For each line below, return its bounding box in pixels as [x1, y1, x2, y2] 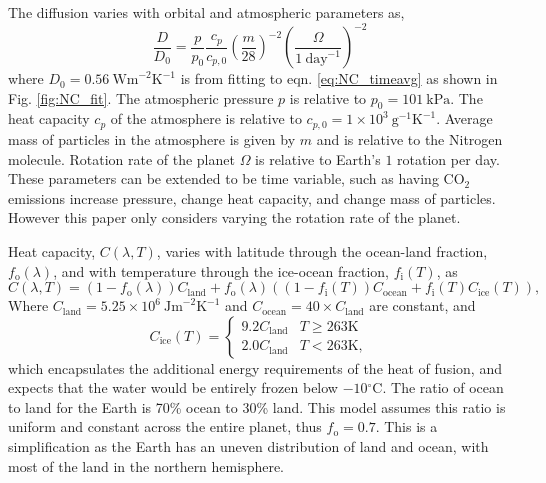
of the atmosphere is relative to [110, 108, 302, 129]
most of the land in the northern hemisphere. [8, 455, 285, 476]
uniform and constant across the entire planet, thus [8, 416, 322, 437]
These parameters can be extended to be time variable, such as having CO [8, 168, 465, 189]
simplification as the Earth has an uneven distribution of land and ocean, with [8, 436, 489, 457]
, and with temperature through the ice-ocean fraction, [53, 260, 389, 281]
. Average [436, 108, 493, 129]
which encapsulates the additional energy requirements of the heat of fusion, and [8, 357, 502, 378]
